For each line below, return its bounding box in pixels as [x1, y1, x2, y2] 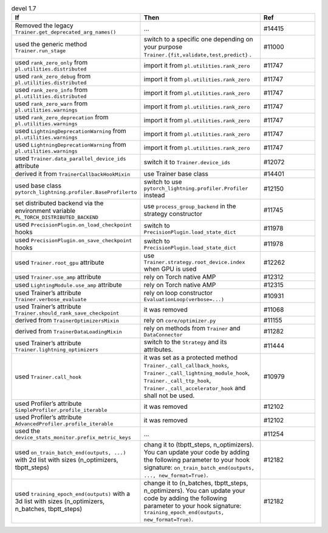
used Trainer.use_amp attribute [15, 273, 101, 281]
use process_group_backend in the [143, 201, 236, 210]
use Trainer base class [143, 170, 209, 178]
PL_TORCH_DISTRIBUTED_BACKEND [15, 214, 98, 221]
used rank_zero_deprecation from [15, 113, 109, 122]
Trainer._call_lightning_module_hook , [143, 369, 250, 377]
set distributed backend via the [15, 199, 104, 207]
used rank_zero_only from [15, 58, 88, 67]
